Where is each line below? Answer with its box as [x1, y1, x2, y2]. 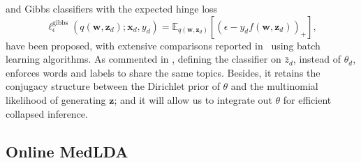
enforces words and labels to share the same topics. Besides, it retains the [6, 65, 321, 79]
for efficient [283, 92, 332, 107]
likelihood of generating [6, 92, 106, 107]
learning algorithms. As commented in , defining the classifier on [6, 52, 281, 66]
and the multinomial [230, 79, 318, 93]
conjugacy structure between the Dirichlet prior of [6, 79, 220, 93]
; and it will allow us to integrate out [114, 92, 272, 107]
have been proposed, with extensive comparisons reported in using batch [6, 38, 321, 52]
